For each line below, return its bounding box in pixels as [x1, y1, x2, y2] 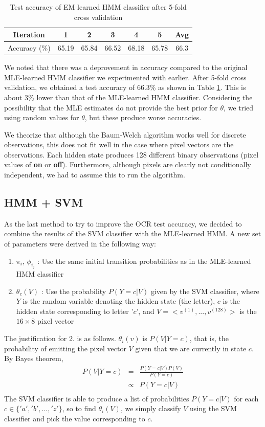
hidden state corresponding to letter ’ [16, 305, 134, 316]
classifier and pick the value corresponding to [4, 413, 145, 423]
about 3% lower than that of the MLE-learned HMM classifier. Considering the [4, 92, 253, 102]
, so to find [62, 403, 96, 414]
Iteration [13, 29, 45, 40]
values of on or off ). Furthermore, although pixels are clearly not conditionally [4, 159, 251, 170]
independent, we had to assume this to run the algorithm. [4, 169, 185, 180]
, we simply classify [120, 403, 181, 414]
